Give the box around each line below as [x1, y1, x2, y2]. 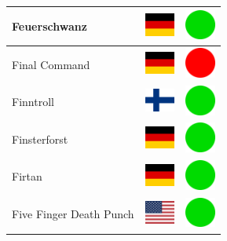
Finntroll [12, 93, 54, 110]
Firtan [12, 168, 42, 184]
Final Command [12, 56, 90, 72]
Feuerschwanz [12, 17, 87, 34]
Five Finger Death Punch [12, 206, 134, 222]
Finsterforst [12, 130, 68, 147]
